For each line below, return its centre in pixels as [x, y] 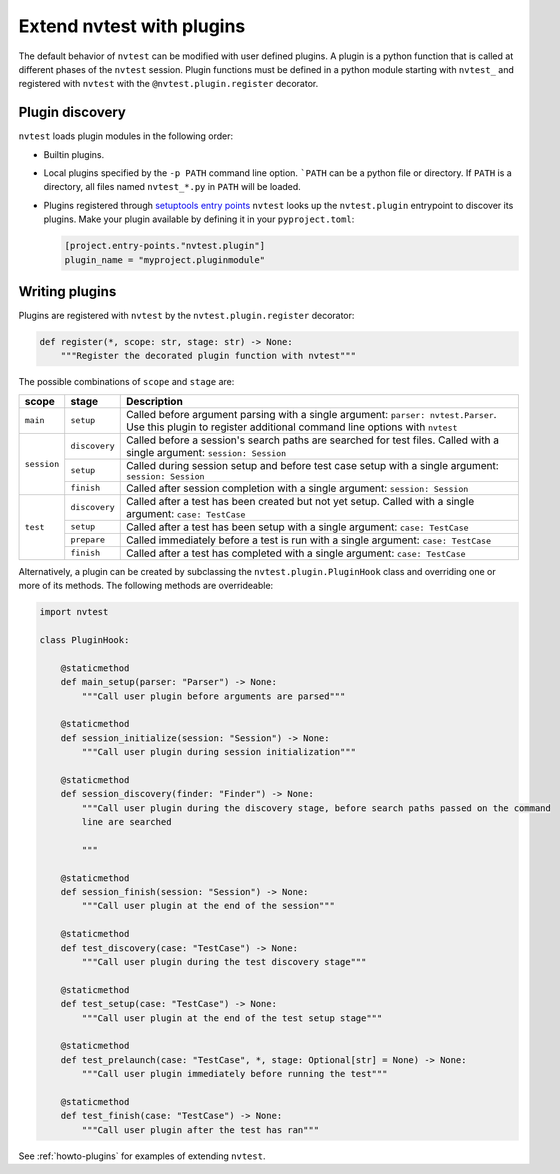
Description [154, 401]
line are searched [126, 822]
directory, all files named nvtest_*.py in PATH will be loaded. [172, 187]
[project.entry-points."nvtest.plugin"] [164, 246]
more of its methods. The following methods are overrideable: [146, 586]
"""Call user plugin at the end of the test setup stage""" [232, 1018]
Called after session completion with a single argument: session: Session [297, 488]
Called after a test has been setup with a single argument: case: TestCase [297, 527]
